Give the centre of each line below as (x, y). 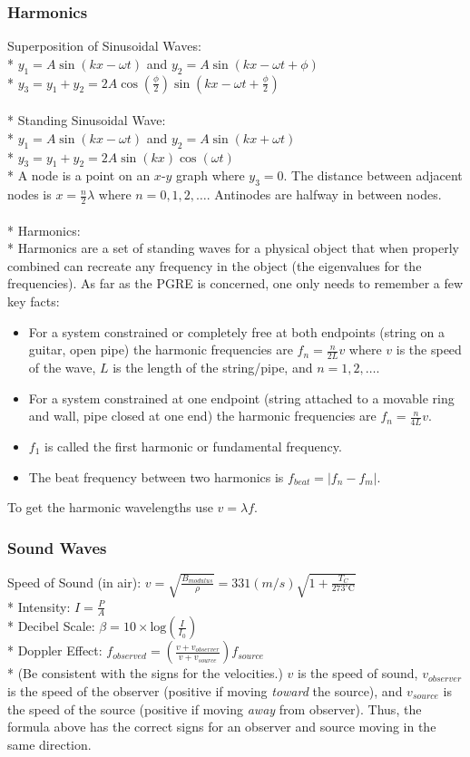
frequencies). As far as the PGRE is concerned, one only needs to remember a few (235, 283)
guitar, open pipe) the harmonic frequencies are (161, 349)
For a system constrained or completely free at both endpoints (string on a (236, 331)
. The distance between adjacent (373, 175)
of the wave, (62, 367)
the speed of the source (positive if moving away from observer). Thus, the (215, 708)
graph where (211, 175)
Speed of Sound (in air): (74, 582)
